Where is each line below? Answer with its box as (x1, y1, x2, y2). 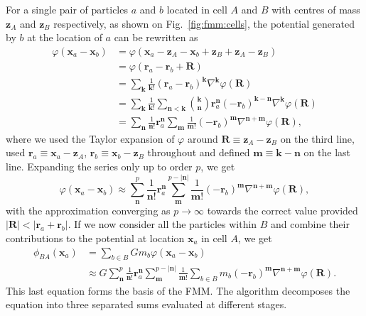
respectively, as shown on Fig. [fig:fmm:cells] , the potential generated (53, 16, 355, 31)
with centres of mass (271, 2, 360, 16)
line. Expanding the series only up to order (6, 159, 193, 174)
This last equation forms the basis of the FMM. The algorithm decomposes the (6, 283, 350, 298)
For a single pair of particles (6, 2, 128, 16)
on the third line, (280, 131, 355, 146)
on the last (303, 145, 350, 160)
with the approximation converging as (6, 202, 171, 217)
